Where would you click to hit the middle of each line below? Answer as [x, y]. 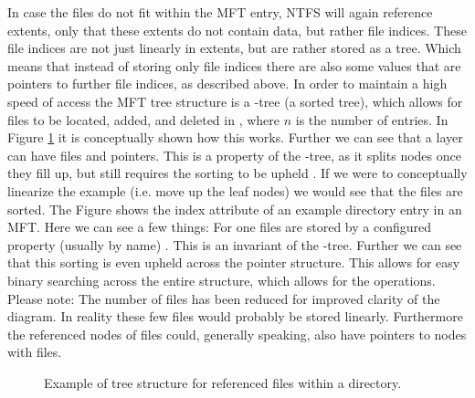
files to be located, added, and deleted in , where [144, 119]
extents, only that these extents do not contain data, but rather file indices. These [237, 30]
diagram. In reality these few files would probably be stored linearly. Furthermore [235, 316]
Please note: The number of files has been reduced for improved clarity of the [224, 298]
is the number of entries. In [372, 119]
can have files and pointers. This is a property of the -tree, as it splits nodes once [234, 155]
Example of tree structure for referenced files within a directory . [223, 382]
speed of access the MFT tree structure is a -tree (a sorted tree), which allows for [235, 101]
